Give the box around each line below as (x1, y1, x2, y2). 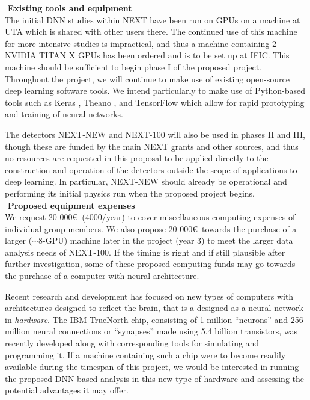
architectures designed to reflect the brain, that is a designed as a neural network (5, 301, 303, 314)
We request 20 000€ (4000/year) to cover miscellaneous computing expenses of (5, 211, 296, 223)
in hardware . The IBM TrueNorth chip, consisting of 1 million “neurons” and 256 (5, 313, 303, 325)
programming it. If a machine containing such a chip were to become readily (5, 348, 286, 361)
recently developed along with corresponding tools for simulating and (5, 337, 260, 349)
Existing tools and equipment (7, 2, 132, 14)
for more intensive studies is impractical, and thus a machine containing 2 (5, 37, 276, 49)
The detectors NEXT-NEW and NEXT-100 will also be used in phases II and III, (5, 128, 305, 140)
